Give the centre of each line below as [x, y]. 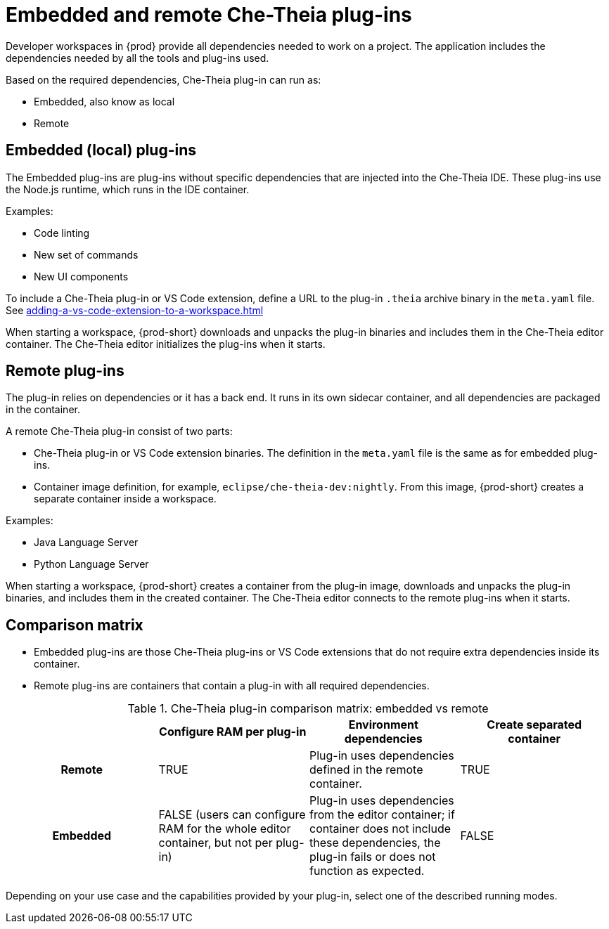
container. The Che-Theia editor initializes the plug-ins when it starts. [166, 344]
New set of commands [86, 254]
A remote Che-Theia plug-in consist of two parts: [119, 431]
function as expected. [367, 871]
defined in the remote [366, 770]
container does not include [380, 829]
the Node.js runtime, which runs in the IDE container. [128, 189]
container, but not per [216, 843]
